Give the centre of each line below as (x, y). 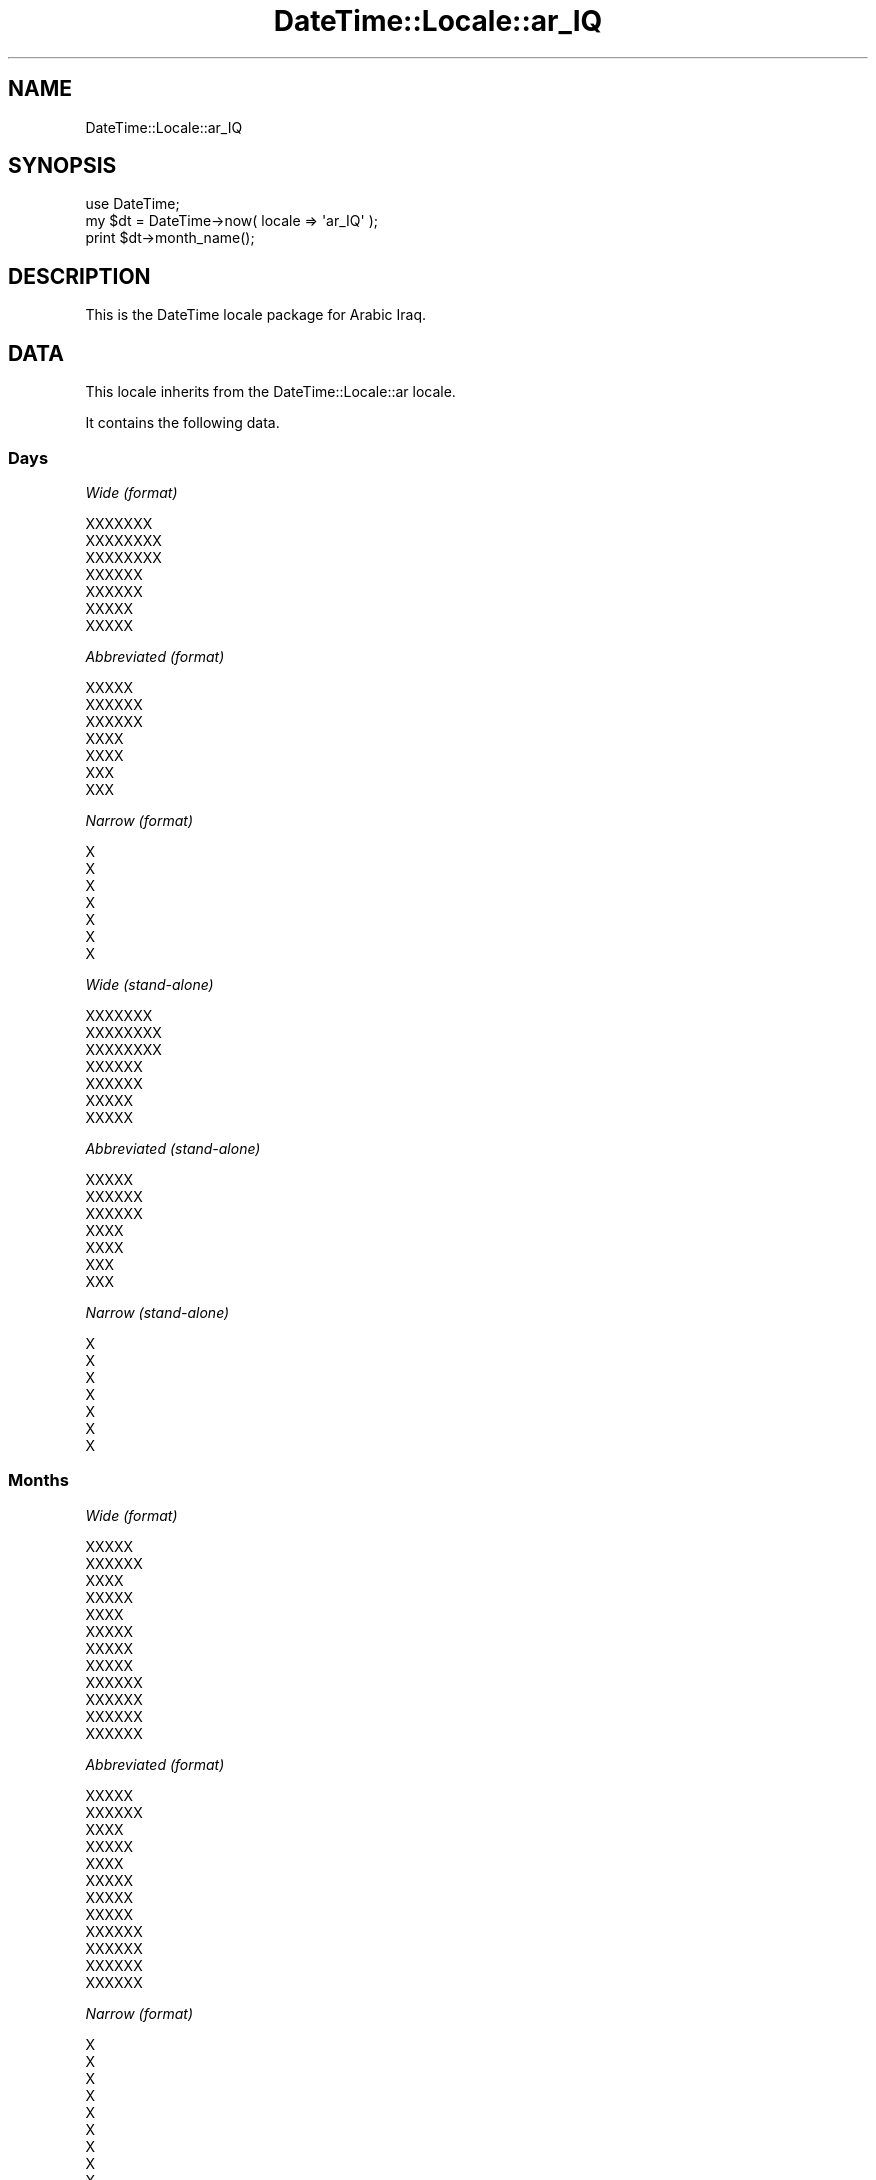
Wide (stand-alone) (149, 984)
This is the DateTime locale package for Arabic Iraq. (255, 315)
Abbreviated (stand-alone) (173, 1148)
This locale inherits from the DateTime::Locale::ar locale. (270, 392)
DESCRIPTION (79, 276)
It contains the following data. (182, 423)
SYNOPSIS (62, 166)
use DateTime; (132, 204)
